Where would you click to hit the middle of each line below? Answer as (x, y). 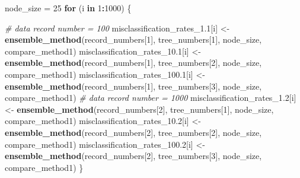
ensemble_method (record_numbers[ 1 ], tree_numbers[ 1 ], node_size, (133, 39)
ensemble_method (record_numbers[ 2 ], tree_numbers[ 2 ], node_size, (133, 132)
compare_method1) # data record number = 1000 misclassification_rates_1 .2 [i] (151, 98)
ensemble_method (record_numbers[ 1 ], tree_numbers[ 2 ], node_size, (133, 63)
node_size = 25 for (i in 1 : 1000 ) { (68, 8)
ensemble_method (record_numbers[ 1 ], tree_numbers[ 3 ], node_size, (133, 86)
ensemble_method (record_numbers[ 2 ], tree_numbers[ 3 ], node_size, (133, 156)
